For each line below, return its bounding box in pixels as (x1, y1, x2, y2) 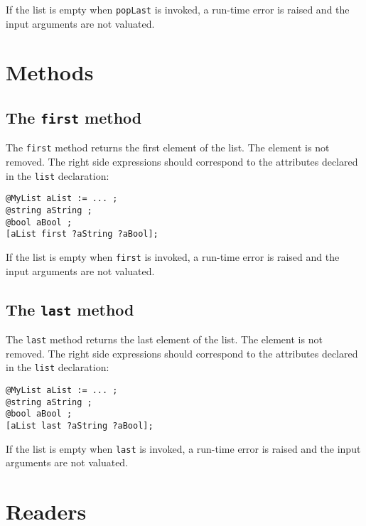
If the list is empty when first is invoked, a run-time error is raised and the (6, 249, 340, 264)
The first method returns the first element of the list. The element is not (6, 140, 330, 155)
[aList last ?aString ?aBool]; (6, 420, 154, 431)
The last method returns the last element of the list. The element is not (6, 331, 323, 346)
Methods (6, 58, 94, 87)
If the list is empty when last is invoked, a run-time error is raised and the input (6, 441, 361, 456)
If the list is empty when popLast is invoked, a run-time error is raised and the (6, 2, 350, 16)
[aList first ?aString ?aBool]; (6, 229, 158, 240)
